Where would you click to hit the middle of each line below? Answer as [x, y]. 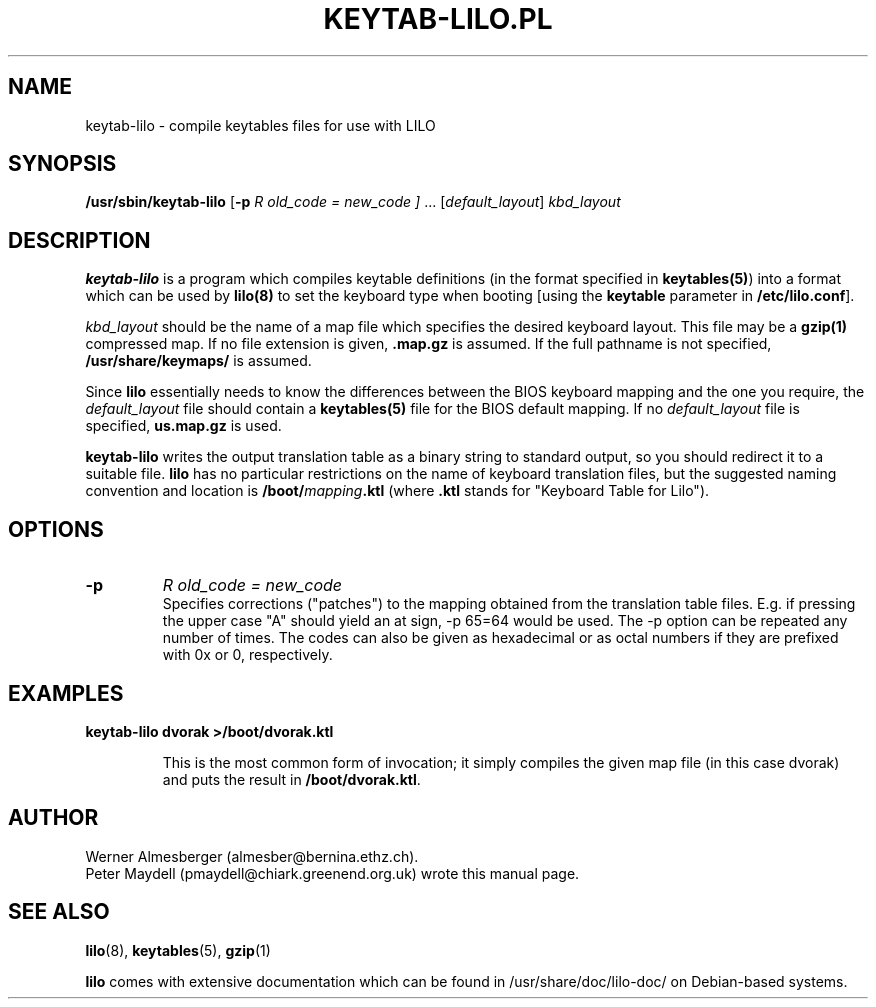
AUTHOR [53, 818]
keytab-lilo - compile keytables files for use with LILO [260, 125]
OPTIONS [56, 529]
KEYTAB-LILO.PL [438, 19]
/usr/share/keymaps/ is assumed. [198, 361]
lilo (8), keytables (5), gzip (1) [178, 950]
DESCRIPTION [79, 240]
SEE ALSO [59, 912]
